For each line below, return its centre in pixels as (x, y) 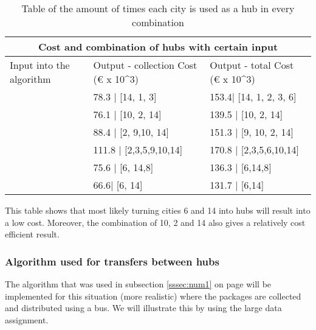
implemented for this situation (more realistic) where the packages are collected (153, 296)
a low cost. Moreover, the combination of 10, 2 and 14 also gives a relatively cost (155, 222)
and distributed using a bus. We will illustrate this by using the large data (143, 308)
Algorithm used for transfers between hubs (112, 261)
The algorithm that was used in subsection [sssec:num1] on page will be (138, 284)
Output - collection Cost (145, 65)
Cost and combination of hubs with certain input (158, 47)
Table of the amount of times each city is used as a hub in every (158, 8)
